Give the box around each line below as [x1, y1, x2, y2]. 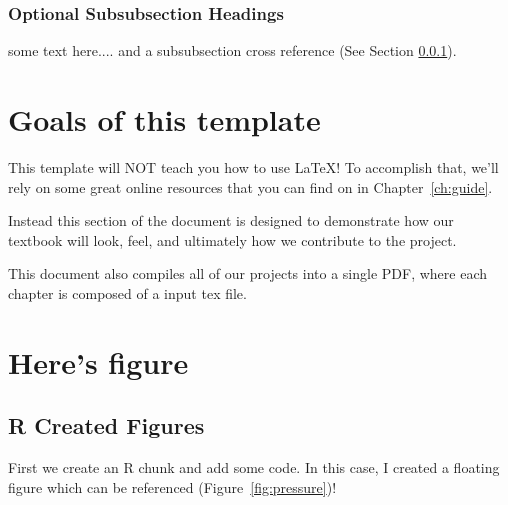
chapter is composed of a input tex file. [8, 282, 247, 303]
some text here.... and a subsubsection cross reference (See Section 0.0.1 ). [8, 40, 457, 61]
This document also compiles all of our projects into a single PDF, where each [8, 263, 487, 284]
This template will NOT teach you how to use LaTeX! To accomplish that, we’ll [8, 156, 499, 177]
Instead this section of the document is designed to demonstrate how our [8, 210, 454, 231]
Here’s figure [8, 341, 189, 382]
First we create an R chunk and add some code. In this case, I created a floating [8, 457, 500, 478]
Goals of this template [8, 99, 321, 139]
